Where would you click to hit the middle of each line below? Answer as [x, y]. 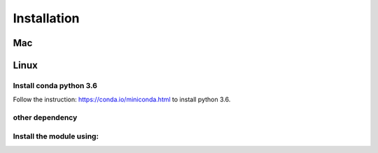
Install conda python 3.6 [55, 85]
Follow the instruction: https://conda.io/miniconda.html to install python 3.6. [122, 100]
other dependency [45, 117]
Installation [46, 18]
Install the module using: [56, 136]
